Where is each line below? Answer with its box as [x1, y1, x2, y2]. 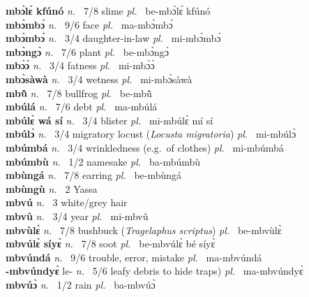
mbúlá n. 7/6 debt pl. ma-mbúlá [6, 99, 158, 114]
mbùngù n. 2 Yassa [6, 181, 98, 196]
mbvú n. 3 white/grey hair [6, 195, 128, 210]
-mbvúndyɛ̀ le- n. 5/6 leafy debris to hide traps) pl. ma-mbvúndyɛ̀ [6, 263, 303, 278]
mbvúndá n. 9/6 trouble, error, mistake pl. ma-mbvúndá [6, 249, 262, 264]
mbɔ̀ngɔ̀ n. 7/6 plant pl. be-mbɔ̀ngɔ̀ [6, 44, 169, 59]
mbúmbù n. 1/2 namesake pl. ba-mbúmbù [6, 154, 201, 168]
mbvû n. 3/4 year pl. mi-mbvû [6, 208, 149, 223]
